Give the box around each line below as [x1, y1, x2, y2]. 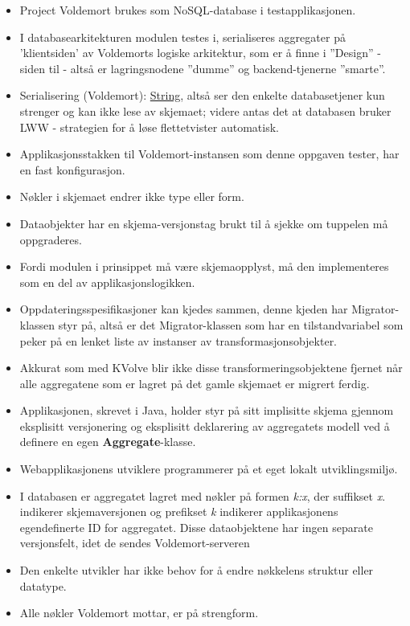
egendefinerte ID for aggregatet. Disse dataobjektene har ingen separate [19, 518, 373, 535]
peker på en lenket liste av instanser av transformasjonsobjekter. [19, 332, 338, 349]
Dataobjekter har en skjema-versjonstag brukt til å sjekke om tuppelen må [19, 215, 388, 231]
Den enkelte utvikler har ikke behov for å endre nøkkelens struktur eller [19, 562, 374, 579]
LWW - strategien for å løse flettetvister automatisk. [19, 118, 280, 135]
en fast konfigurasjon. [19, 161, 125, 178]
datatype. [19, 577, 67, 594]
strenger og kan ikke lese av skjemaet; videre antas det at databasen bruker [19, 102, 392, 119]
